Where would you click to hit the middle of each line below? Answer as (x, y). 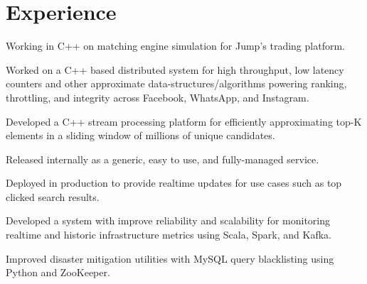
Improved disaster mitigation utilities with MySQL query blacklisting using (170, 258)
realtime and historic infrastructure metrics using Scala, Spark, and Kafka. (169, 235)
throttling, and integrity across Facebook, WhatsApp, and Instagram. (158, 97)
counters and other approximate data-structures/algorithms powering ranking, (176, 83)
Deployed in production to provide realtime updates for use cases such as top (174, 183)
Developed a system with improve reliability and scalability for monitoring (168, 220)
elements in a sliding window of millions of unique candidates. (140, 135)
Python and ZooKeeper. (58, 272)
